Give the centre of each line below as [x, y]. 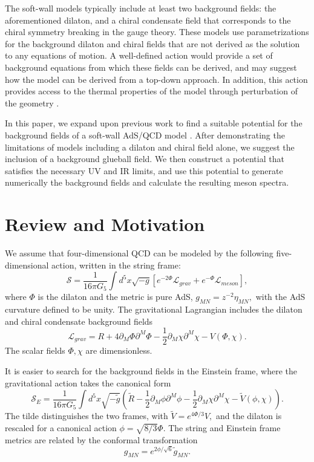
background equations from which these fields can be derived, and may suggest [151, 67]
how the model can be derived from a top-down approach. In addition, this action [156, 79]
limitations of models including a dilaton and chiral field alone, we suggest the [150, 147]
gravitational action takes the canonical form [88, 382]
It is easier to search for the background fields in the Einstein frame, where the [151, 370]
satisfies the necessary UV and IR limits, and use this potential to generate [144, 170]
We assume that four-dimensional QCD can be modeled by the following [139, 253]
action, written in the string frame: [116, 265]
